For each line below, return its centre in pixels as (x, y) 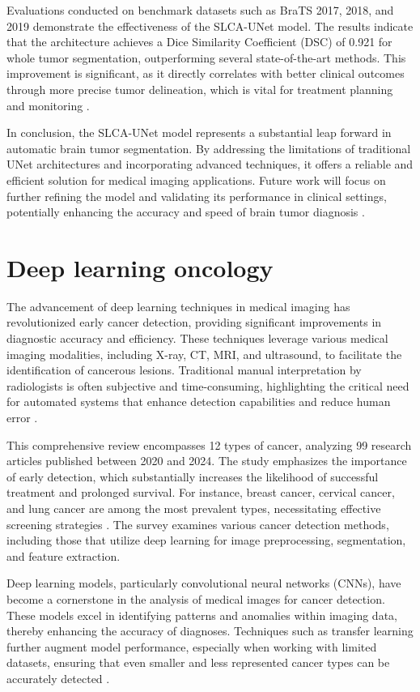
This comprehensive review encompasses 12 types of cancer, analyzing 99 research (209, 444)
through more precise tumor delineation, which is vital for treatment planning (200, 89)
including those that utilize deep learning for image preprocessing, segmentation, (206, 540)
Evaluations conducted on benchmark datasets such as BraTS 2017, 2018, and (200, 10)
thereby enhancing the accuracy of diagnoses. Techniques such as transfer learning (210, 631)
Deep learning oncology (140, 267)
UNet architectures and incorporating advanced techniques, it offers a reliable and (210, 164)
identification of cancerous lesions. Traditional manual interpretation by (184, 370)
